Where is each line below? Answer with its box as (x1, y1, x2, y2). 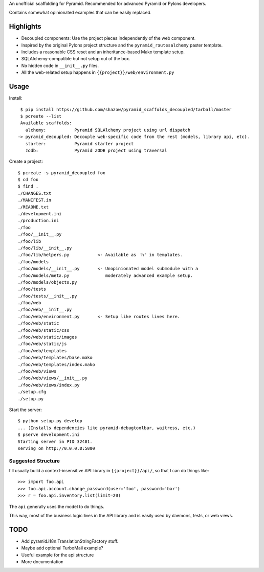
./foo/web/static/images (18, 334, 77, 340)
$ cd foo (18, 177, 39, 183)
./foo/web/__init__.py (18, 307, 72, 313)
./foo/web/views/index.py (18, 382, 80, 388)
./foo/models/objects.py (18, 279, 77, 285)
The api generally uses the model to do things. (9, 503, 105, 509)
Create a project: (9, 159, 43, 164)
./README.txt (18, 204, 49, 210)
